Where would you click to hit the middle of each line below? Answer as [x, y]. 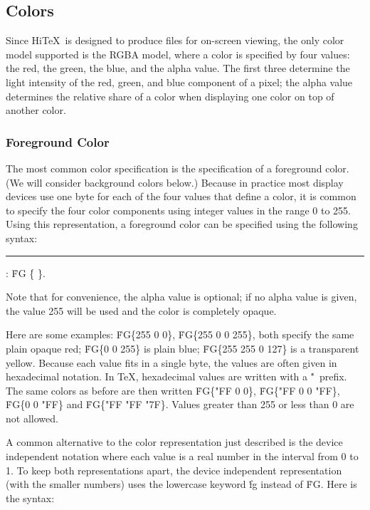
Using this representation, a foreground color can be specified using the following [182, 224]
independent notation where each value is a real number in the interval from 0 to [182, 456]
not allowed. [32, 418]
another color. [36, 110]
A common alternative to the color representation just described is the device [174, 442]
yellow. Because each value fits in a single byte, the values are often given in [171, 362]
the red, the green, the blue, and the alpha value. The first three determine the [178, 68]
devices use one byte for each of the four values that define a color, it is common [181, 196]
